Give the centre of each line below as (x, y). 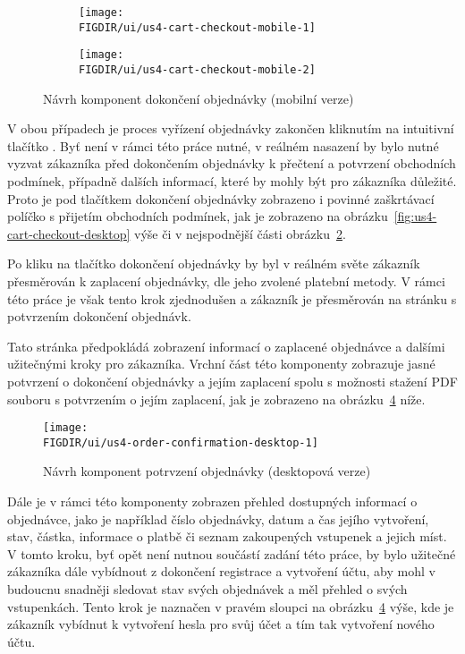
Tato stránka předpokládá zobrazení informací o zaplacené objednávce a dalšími (226, 346)
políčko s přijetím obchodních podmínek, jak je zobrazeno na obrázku (198, 216)
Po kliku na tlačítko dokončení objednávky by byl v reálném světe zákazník (214, 263)
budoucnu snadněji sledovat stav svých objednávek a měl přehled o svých (207, 589)
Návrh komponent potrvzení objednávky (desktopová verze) (207, 471)
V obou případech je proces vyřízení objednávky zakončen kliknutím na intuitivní (231, 128)
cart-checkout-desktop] (69, 233)
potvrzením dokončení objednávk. (99, 316)
